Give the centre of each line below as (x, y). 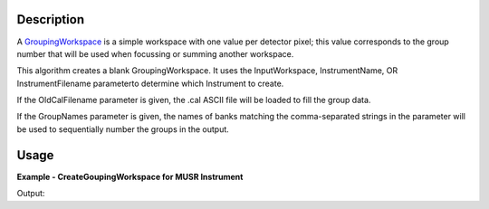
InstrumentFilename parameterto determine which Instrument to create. (150, 83)
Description (51, 19)
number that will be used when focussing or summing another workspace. (155, 53)
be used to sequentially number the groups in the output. (123, 129)
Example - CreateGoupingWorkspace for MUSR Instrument (130, 176)
